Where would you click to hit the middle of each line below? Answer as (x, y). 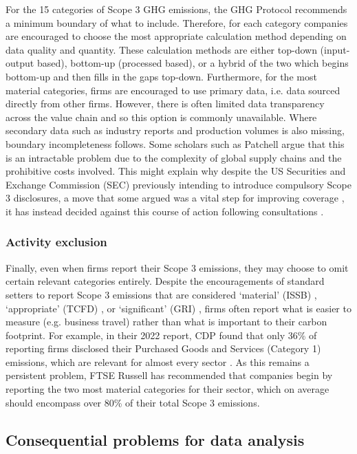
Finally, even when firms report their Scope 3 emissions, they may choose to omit (177, 267)
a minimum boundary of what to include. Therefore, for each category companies (177, 22)
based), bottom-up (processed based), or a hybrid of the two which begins (193, 63)
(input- (335, 49)
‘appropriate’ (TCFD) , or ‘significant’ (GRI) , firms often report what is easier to (178, 308)
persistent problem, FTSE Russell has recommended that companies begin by (169, 375)
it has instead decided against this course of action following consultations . (165, 211)
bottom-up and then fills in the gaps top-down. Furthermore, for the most (161, 76)
